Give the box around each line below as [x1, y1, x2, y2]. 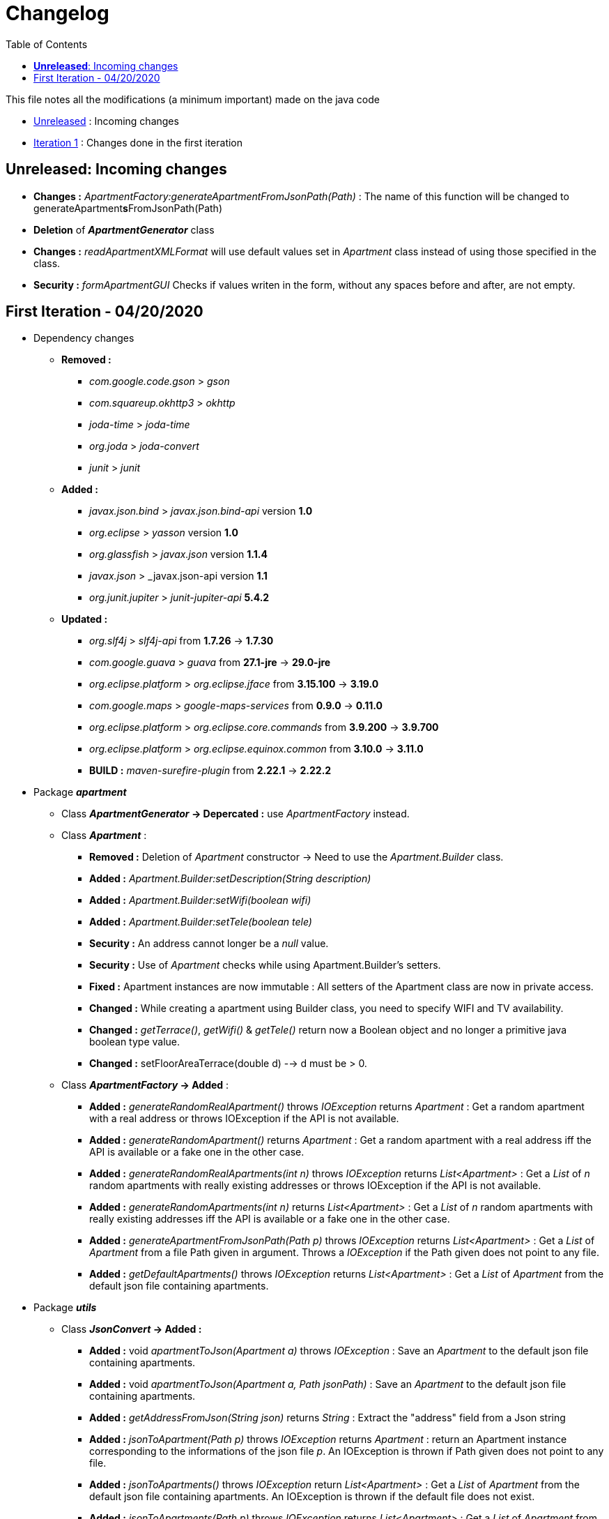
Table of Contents [6, 38, 88, 50]
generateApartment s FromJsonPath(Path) [33, 202, 223, 214]
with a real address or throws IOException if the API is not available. [89, 1112, 399, 1125]
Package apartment [33, 786, 127, 799]
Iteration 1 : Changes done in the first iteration [33, 136, 243, 149]
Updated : [61, 613, 108, 626]
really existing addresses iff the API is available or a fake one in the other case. [89, 1213, 450, 1225]
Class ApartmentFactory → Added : [61, 1079, 229, 1091]
